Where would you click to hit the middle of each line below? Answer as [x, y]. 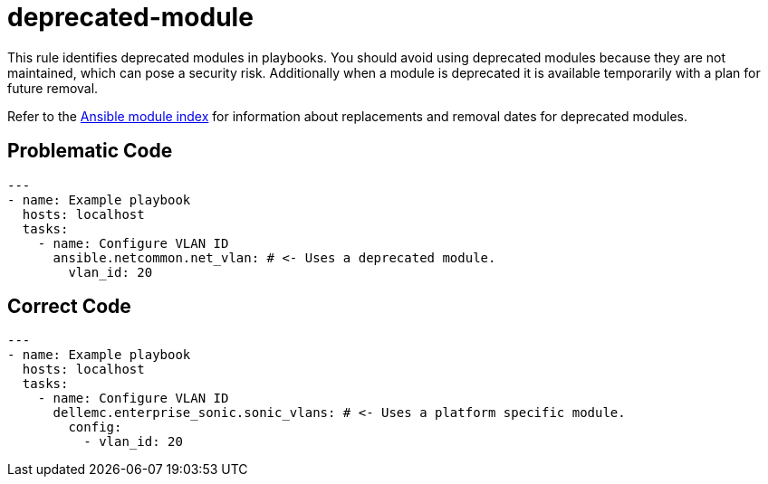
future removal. [53, 88]
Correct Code [69, 307]
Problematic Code [90, 151]
